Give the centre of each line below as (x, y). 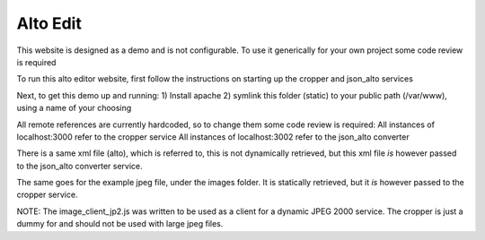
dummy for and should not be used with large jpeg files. (120, 224)
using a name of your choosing (74, 108)
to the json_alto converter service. (79, 166)
